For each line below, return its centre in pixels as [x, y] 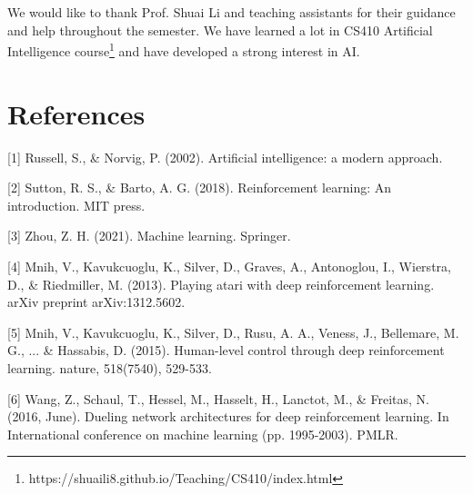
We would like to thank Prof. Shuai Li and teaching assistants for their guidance [231, 12]
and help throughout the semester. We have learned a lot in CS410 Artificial [220, 30]
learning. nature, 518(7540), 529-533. [110, 367]
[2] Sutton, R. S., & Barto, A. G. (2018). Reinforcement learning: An [200, 188]
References [76, 113]
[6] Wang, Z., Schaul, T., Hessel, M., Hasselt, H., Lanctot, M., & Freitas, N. [218, 398]
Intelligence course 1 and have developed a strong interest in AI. [184, 49]
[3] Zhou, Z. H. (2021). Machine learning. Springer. [149, 236]
